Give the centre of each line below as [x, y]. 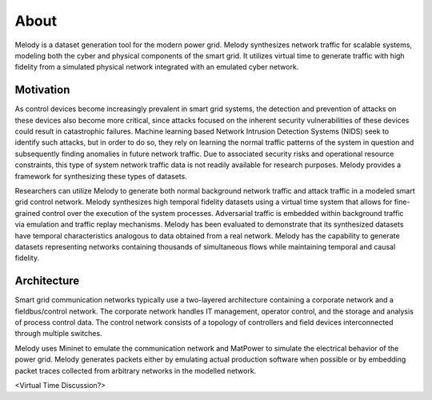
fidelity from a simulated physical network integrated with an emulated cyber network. [157, 67]
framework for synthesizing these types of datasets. [101, 176]
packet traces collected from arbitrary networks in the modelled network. [136, 370]
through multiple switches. [59, 334]
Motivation [42, 90]
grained [28, 213]
